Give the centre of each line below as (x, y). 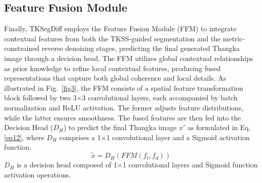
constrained (22, 48)
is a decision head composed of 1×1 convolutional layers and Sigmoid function (137, 165)
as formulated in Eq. (219, 127)
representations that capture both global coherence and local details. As (115, 78)
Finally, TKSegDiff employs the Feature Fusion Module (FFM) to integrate (120, 28)
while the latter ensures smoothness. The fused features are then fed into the (123, 117)
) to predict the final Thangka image (120, 127)
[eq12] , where (24, 137)
